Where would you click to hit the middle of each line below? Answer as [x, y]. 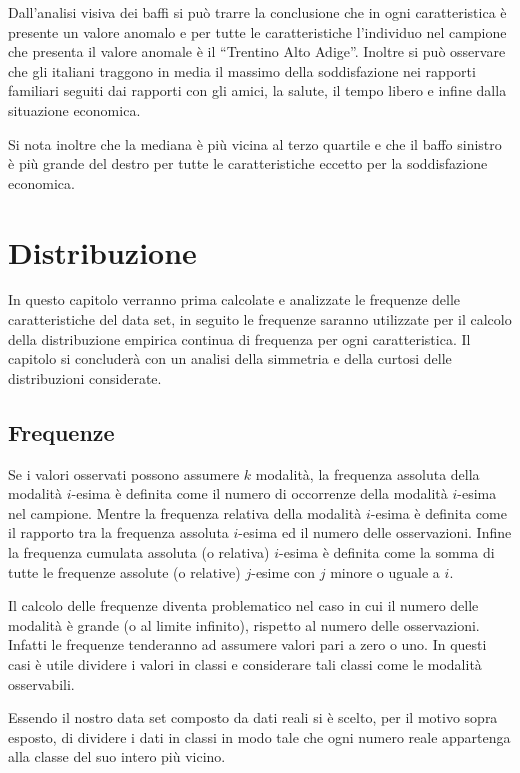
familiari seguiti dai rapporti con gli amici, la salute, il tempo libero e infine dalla [257, 90]
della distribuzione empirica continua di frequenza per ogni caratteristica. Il [239, 338]
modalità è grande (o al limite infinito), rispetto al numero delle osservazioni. [244, 624]
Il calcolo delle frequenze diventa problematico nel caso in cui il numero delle [243, 605]
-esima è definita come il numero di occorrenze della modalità [259, 493]
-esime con [283, 571]
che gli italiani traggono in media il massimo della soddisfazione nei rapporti [242, 70]
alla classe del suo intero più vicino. [117, 756]
